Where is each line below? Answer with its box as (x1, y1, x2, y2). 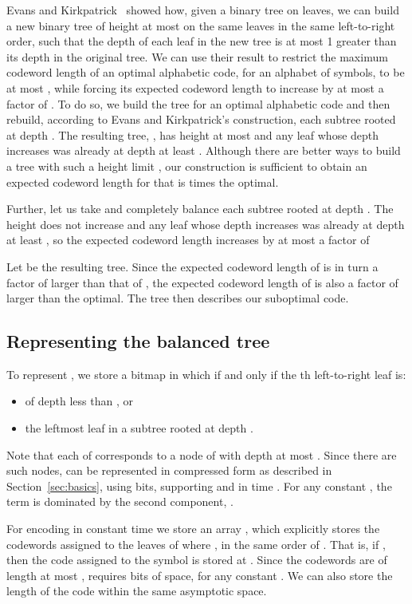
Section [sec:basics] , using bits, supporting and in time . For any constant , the (6, 477, 392, 494)
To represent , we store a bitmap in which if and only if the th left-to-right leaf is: (6, 365, 406, 382)
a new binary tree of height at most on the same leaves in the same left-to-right (6, 17, 395, 34)
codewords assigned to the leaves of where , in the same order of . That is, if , (6, 535, 386, 552)
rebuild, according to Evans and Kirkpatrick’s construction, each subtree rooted (6, 111, 396, 128)
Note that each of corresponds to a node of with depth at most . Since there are (6, 446, 397, 463)
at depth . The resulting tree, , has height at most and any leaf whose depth (6, 126, 379, 143)
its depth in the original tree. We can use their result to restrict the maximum (6, 48, 388, 65)
